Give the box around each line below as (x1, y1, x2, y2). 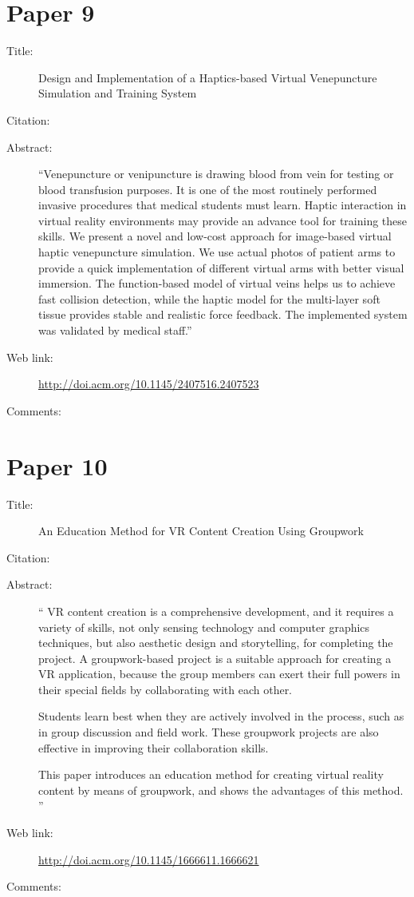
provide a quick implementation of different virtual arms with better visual (38, 259, 404, 276)
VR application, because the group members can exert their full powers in (38, 665, 400, 682)
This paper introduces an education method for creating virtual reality (38, 766, 384, 783)
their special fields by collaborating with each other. (38, 681, 293, 697)
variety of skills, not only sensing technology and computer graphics (38, 618, 370, 635)
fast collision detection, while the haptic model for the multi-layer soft (38, 290, 380, 307)
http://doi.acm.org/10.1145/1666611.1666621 (38, 851, 259, 867)
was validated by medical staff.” (38, 322, 192, 339)
